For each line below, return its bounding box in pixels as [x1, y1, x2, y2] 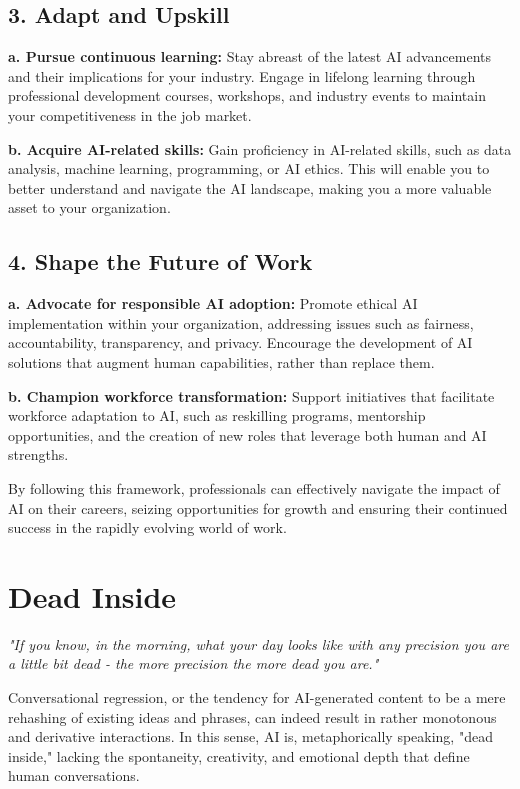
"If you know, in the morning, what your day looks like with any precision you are [8, 633, 509, 654]
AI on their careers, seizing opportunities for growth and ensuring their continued [8, 497, 508, 518]
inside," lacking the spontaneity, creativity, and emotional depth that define [8, 745, 470, 766]
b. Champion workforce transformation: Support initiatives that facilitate [8, 385, 495, 406]
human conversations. [8, 765, 140, 786]
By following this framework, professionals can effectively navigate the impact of [8, 477, 500, 498]
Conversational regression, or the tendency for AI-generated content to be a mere [8, 687, 506, 707]
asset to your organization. [8, 197, 171, 218]
